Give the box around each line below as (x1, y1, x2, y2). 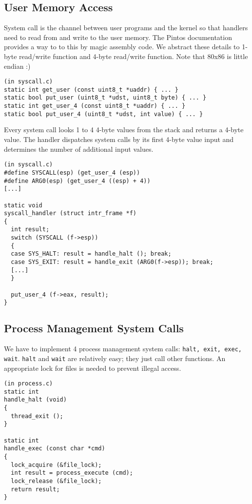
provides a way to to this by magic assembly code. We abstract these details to (4, 41, 240, 52)
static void (4, 202, 42, 209)
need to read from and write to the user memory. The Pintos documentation (4, 32, 232, 42)
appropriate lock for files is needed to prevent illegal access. (4, 363, 181, 373)
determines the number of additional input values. (4, 143, 154, 154)
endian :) (4, 60, 31, 71)
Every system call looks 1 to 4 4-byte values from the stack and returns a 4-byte (4, 124, 244, 135)
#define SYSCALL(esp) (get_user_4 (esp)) (4, 169, 140, 176)
